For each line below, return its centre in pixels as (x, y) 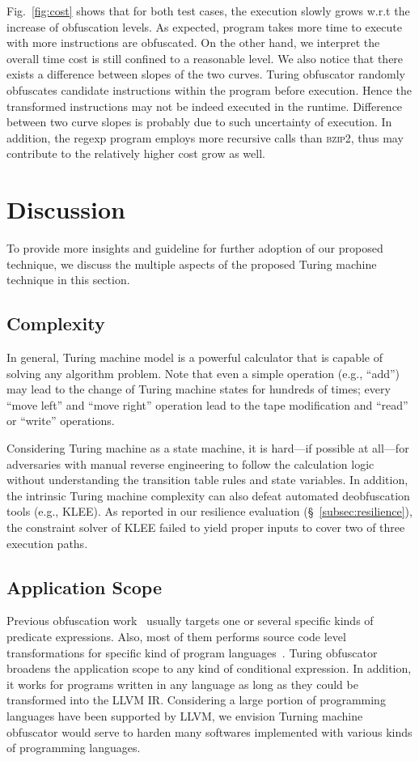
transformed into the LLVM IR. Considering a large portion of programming (196, 700)
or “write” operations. (61, 421)
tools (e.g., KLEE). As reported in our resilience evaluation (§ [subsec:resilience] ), (209, 511)
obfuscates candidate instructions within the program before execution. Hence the (209, 89)
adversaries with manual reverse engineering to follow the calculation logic (190, 463)
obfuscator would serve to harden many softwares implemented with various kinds (209, 731)
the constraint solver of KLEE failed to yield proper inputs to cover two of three (206, 527)
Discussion (66, 209)
